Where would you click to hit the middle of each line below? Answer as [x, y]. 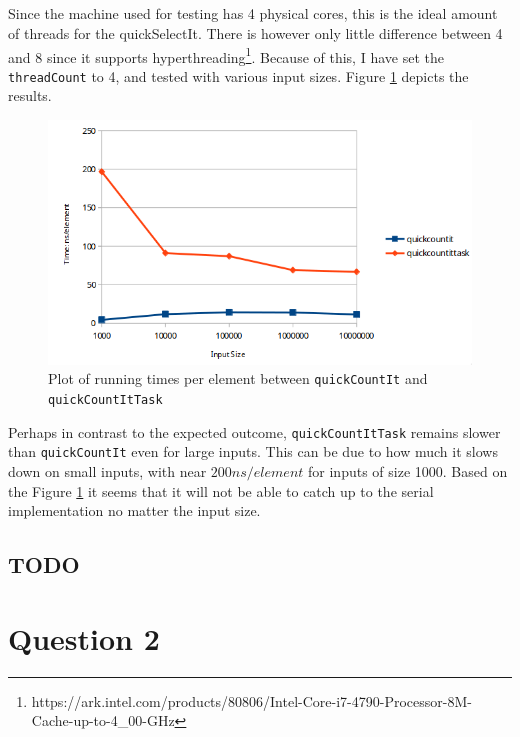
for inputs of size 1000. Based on [408, 470]
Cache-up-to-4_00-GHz [103, 720]
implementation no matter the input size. [134, 510]
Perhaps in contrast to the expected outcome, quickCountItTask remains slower [254, 431]
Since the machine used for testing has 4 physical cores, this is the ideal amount [253, 13]
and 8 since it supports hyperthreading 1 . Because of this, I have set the [226, 55]
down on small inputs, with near [107, 470]
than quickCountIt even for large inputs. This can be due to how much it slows [253, 451]
